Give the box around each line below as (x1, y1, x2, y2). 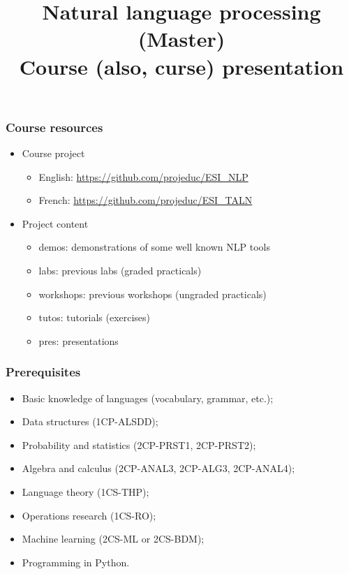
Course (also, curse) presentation (19, 52, 344, 80)
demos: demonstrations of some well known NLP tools (38, 240, 270, 254)
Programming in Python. (22, 554, 130, 569)
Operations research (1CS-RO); (22, 508, 156, 522)
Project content (22, 216, 89, 230)
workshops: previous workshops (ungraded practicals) (38, 286, 267, 301)
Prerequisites (6, 363, 81, 381)
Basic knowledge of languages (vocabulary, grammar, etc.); (22, 390, 274, 405)
